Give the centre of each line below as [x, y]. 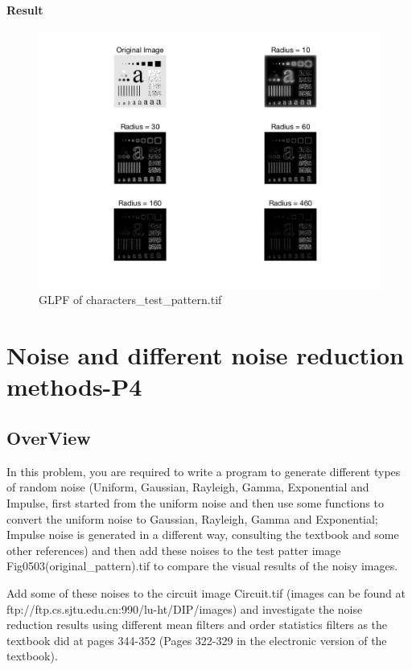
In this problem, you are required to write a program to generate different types [204, 471]
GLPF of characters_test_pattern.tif [130, 300]
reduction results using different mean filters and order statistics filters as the [197, 625]
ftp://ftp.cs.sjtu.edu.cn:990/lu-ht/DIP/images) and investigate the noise [185, 608]
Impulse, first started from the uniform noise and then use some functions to [195, 502]
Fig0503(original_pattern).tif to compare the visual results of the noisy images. [202, 566]
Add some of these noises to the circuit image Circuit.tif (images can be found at [206, 592]
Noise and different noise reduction [205, 355]
